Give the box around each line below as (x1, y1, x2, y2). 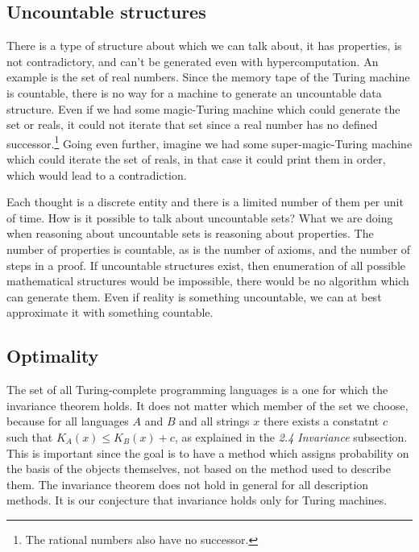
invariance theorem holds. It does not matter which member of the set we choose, (6, 396, 409, 413)
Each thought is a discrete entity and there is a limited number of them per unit (6, 193, 404, 210)
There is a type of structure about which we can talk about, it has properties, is (6, 37, 402, 54)
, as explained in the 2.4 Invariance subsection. (174, 428, 408, 445)
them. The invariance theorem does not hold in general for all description (6, 475, 369, 492)
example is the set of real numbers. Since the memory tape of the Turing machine (6, 68, 410, 85)
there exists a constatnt (263, 413, 380, 430)
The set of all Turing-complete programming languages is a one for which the (6, 381, 388, 398)
